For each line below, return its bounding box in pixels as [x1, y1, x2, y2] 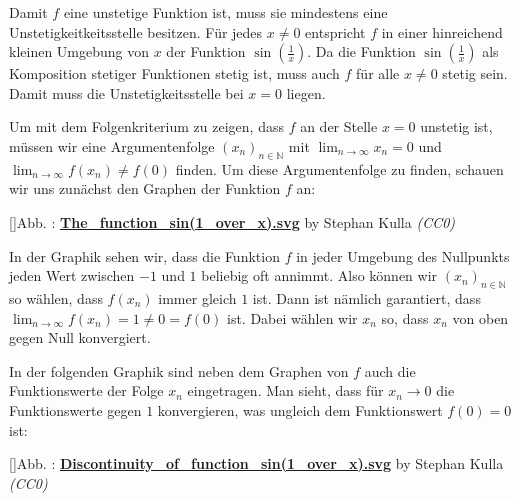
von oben [452, 307, 509, 328]
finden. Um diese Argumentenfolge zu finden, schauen [175, 158, 504, 179]
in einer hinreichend [381, 21, 503, 42]
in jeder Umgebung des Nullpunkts [296, 245, 510, 266]
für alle [356, 63, 400, 84]
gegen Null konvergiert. [9, 327, 151, 348]
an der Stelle [300, 116, 378, 137]
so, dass [381, 307, 429, 328]
